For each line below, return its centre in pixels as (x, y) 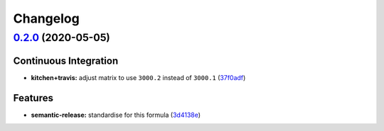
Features (33, 98)
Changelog (46, 18)
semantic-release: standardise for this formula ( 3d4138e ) (116, 115)
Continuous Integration (66, 61)
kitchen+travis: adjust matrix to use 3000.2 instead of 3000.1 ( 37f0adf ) (138, 77)
